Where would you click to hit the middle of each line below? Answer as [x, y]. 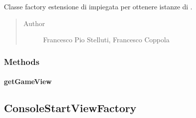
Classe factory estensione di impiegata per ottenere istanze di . [98, 6]
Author [34, 23]
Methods [22, 61]
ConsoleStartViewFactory [70, 108]
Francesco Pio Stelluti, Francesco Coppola [106, 40]
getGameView [28, 81]
